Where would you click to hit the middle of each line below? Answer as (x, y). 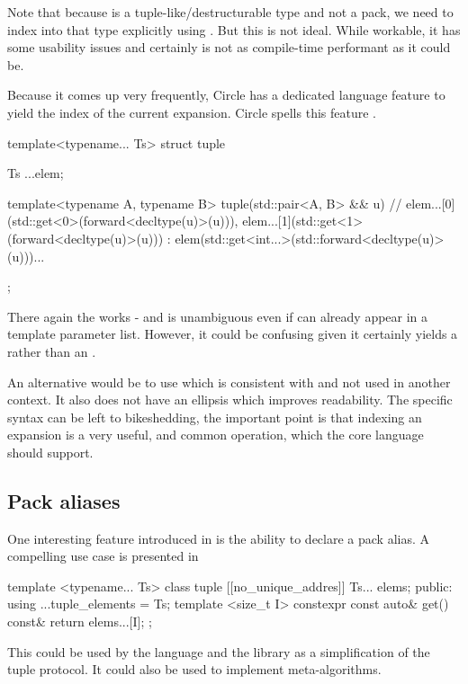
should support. (50, 452)
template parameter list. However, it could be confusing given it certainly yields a (233, 334)
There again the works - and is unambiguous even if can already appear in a (218, 316)
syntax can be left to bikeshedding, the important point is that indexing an (215, 417)
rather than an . (52, 351)
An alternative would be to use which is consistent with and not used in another (229, 382)
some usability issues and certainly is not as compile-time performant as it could (229, 47)
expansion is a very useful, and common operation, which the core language (216, 435)
